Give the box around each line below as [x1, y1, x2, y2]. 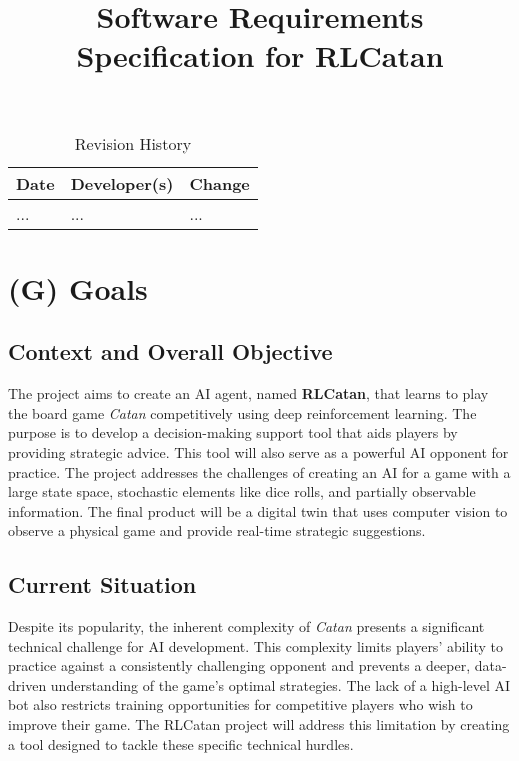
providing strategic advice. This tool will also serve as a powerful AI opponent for [8, 441, 509, 462]
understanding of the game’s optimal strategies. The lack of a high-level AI [50, 674, 511, 695]
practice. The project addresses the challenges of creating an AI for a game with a [8, 461, 511, 482]
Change [189, 171, 250, 195]
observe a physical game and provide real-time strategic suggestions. [8, 520, 426, 541]
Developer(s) [70, 171, 174, 195]
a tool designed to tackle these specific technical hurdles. [8, 733, 354, 754]
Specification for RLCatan [76, 35, 444, 76]
